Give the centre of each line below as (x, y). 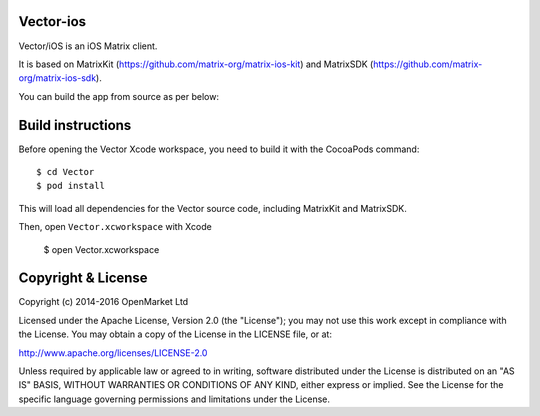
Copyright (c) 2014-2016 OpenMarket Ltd (103, 302)
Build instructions (75, 125)
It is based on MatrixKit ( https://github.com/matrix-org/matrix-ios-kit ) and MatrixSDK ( (196, 64)
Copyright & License (83, 278)
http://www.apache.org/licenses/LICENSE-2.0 (113, 352)
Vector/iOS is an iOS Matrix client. (88, 46)
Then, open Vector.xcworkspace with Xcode (115, 227)
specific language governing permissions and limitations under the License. (174, 399)
